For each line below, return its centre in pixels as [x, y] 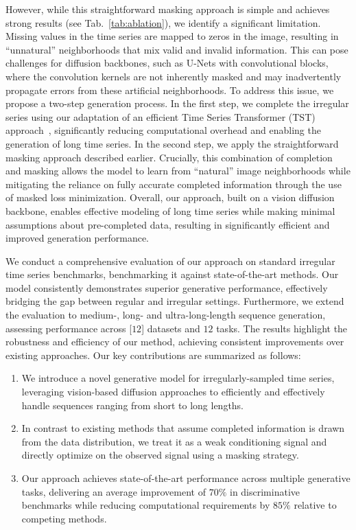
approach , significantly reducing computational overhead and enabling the [163, 130]
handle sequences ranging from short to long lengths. [133, 405]
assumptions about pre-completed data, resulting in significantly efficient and [168, 224]
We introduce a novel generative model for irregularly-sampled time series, [178, 378]
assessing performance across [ [69, 328]
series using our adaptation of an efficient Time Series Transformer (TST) [161, 116]
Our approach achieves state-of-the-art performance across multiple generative [186, 478]
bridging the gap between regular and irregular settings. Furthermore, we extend [175, 301]
